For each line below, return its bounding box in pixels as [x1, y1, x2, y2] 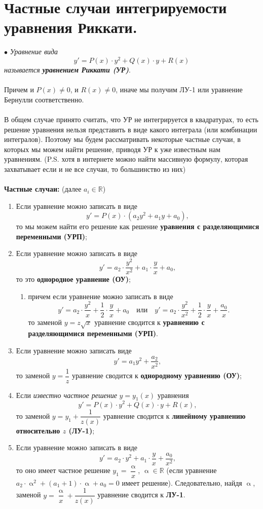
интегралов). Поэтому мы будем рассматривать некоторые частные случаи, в [4, 134, 241, 144]
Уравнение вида [10, 46, 58, 57]
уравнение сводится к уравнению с [94, 316, 205, 327]
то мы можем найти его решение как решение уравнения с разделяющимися [16, 221, 259, 232]
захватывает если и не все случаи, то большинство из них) [4, 163, 186, 174]
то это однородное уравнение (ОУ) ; [16, 274, 131, 284]
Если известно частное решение [16, 389, 117, 400]
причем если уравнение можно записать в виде [28, 290, 173, 301]
